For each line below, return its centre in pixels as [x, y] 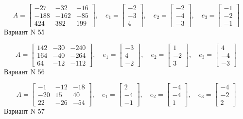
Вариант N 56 [24, 71]
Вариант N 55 [24, 32]
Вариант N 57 [24, 111]
